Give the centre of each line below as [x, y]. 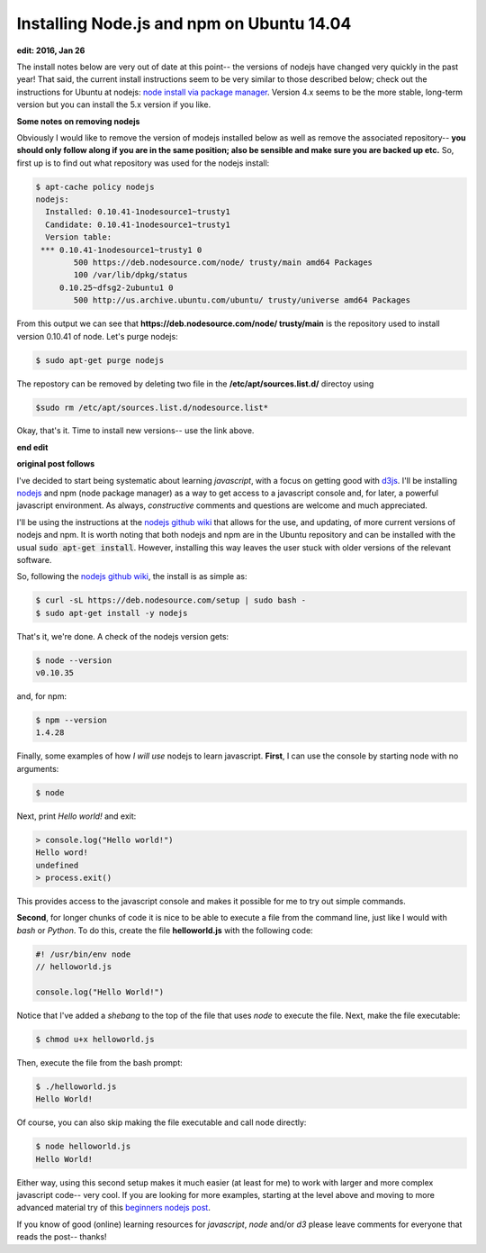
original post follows [56, 464]
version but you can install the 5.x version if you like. [114, 104]
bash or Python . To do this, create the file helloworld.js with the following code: [165, 930]
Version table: [79, 237]
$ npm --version [72, 720]
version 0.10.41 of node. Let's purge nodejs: [98, 336]
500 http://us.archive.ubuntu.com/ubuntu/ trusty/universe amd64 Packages [242, 300]
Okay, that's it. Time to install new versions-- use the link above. [135, 431]
